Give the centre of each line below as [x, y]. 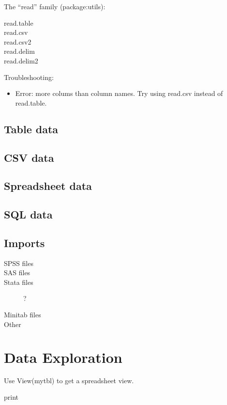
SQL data [28, 214]
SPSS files [19, 263]
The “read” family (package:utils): [55, 6]
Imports [24, 242]
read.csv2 [18, 41]
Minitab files [23, 315]
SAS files [17, 273]
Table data [31, 129]
